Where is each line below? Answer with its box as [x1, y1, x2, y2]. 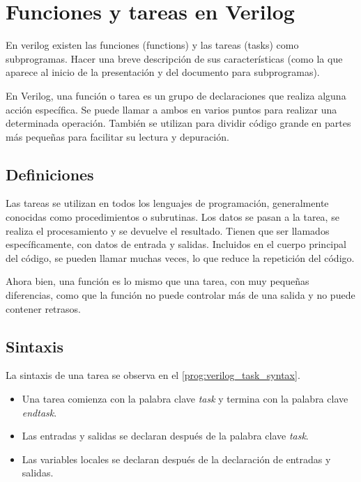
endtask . [22, 405, 57, 419]
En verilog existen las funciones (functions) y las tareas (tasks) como [6, 38, 299, 52]
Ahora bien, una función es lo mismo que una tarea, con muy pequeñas [6, 274, 309, 288]
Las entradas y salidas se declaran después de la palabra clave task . [22, 428, 309, 443]
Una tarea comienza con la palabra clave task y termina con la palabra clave [22, 391, 348, 406]
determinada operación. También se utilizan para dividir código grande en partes [6, 116, 351, 130]
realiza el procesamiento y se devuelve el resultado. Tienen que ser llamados [6, 223, 330, 238]
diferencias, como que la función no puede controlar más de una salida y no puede [6, 288, 355, 302]
